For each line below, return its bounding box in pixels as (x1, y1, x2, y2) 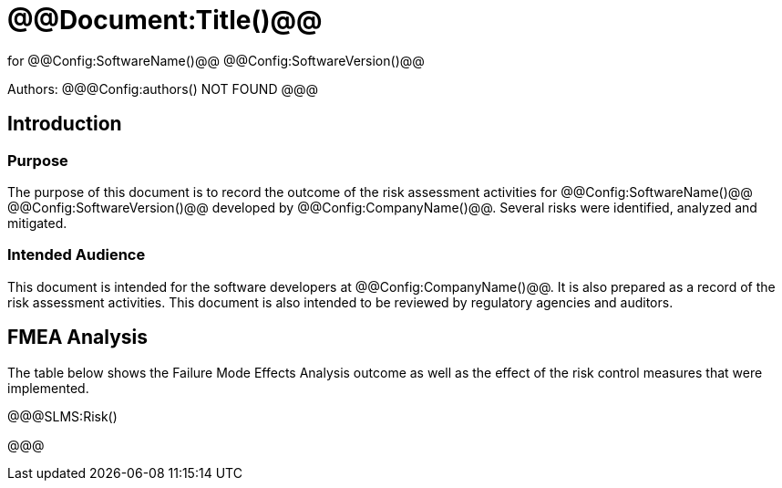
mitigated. (7, 214, 67, 231)
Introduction (7, 112, 122, 136)
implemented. (7, 379, 89, 396)
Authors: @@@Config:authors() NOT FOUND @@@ (7, 80, 319, 97)
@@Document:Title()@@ (7, 5, 323, 36)
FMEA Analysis (7, 326, 149, 349)
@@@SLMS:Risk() (7, 408, 118, 424)
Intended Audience (7, 245, 146, 265)
